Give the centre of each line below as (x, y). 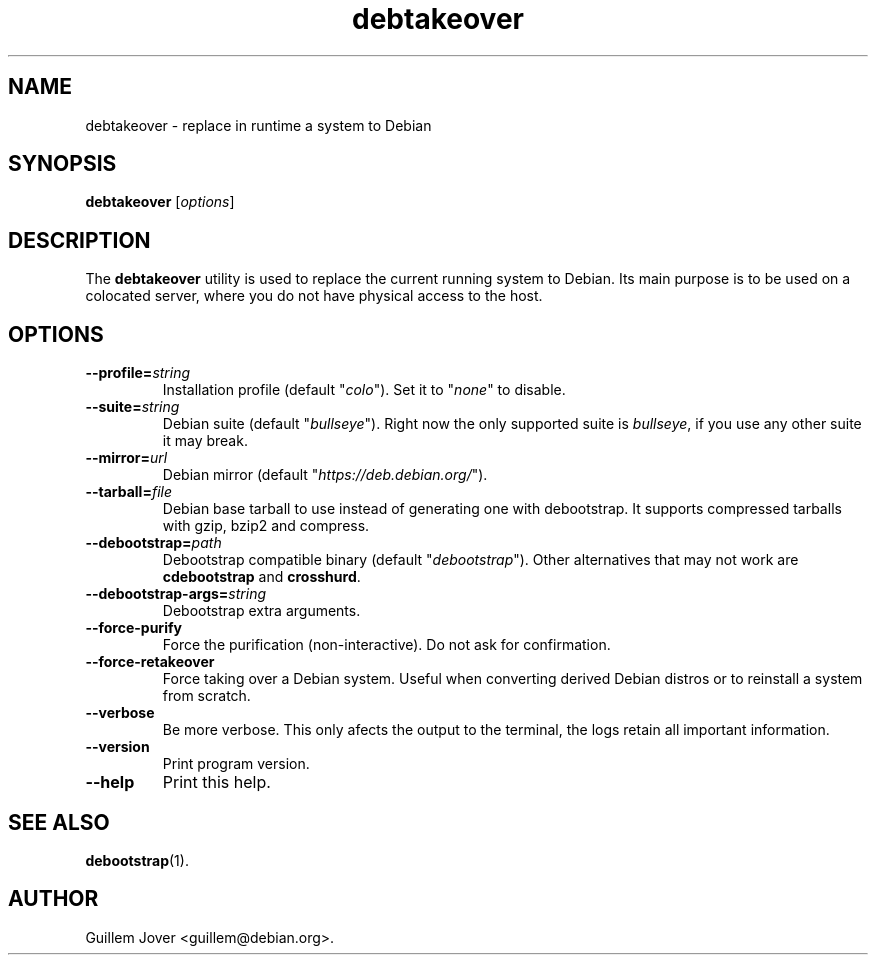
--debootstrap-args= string (175, 594)
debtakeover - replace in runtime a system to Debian (258, 125)
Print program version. (236, 764)
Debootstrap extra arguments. (261, 611)
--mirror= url (126, 458)
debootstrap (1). (137, 860)
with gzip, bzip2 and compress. (266, 526)
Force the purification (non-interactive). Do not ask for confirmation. (386, 645)
